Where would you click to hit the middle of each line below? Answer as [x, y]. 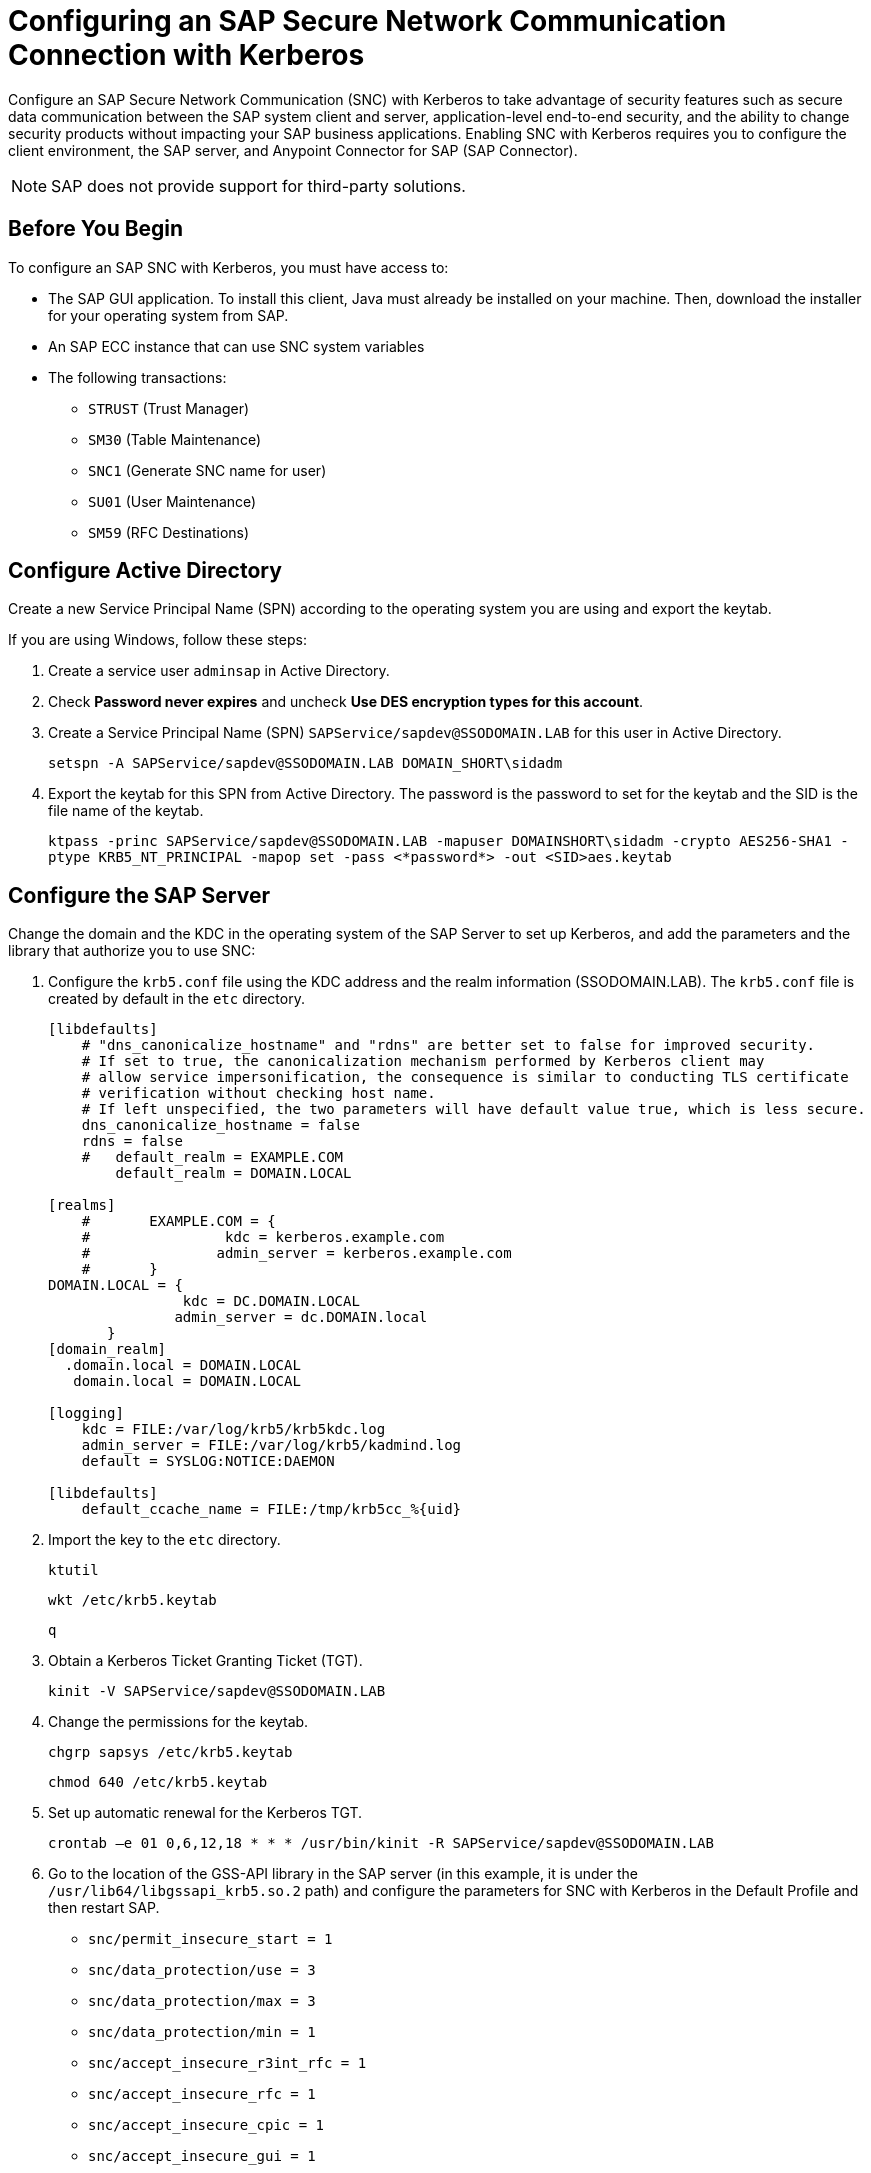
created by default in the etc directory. [176, 999]
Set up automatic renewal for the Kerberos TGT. [205, 1813]
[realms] [82, 1205]
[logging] [86, 1413]
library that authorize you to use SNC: [132, 951]
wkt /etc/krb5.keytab [132, 1600]
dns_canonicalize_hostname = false [220, 1125]
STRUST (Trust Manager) [169, 408]
